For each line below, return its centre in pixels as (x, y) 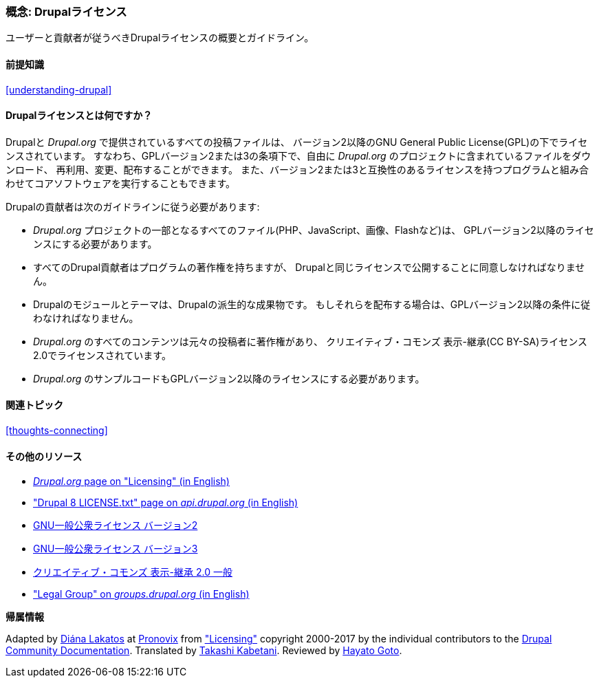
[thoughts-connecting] (57, 431)
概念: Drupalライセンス (66, 12)
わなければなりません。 (86, 318)
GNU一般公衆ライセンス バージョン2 (116, 525)
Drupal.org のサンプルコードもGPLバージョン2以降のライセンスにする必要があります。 (229, 378)
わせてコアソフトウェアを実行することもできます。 (121, 183)
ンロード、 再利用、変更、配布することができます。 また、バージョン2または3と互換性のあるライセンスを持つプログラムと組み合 (297, 169)
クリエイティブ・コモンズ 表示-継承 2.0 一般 (133, 572)
